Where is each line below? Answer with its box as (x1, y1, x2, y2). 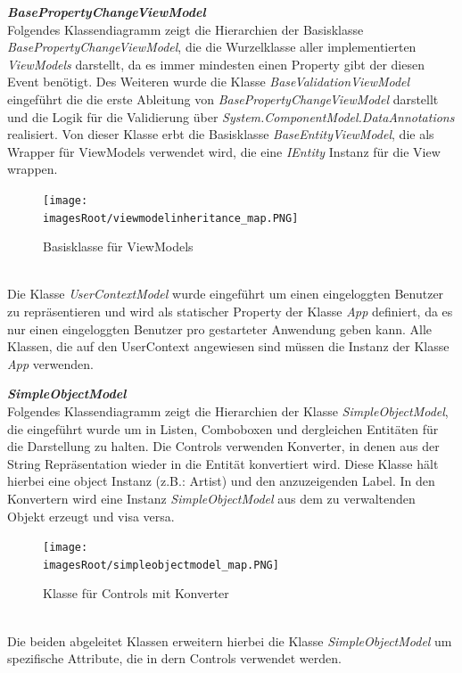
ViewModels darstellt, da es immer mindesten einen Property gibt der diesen (7, 54, 425, 73)
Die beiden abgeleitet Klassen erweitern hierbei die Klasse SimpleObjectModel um (7, 631, 452, 650)
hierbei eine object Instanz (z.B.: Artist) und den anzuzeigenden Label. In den (7, 472, 435, 490)
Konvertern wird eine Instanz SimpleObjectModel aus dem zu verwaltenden (7, 488, 416, 507)
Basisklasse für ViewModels (43, 237, 194, 256)
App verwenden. (7, 354, 94, 373)
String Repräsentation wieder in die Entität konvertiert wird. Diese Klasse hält (7, 454, 439, 472)
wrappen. (7, 160, 58, 178)
